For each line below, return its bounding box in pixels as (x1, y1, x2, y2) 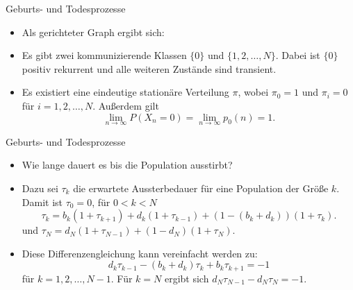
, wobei (238, 85, 269, 99)
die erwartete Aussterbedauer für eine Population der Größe (73, 180, 329, 195)
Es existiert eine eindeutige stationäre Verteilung (22, 85, 229, 99)
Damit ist (22, 194, 63, 209)
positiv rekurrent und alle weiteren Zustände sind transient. (22, 61, 277, 76)
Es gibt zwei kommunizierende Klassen (22, 48, 187, 62)
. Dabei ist (275, 48, 320, 62)
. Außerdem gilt (92, 98, 159, 112)
